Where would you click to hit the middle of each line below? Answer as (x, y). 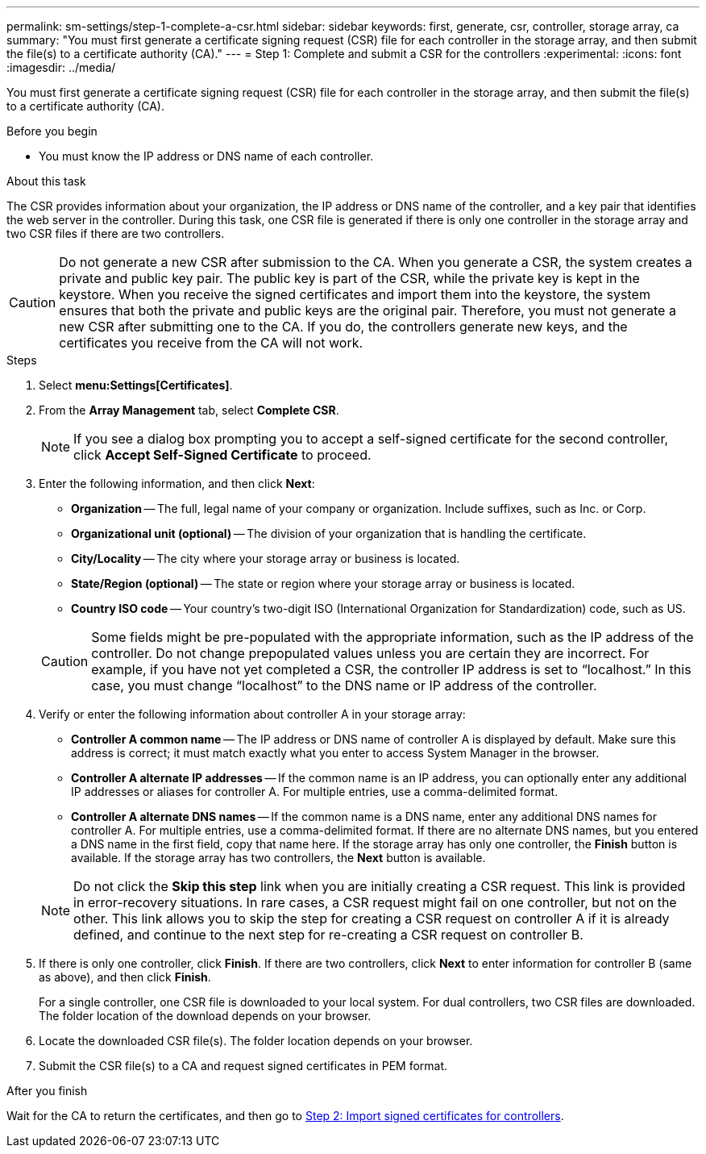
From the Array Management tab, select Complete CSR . (189, 410)
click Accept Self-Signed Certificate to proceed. (222, 455)
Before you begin (52, 131)
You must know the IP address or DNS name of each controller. (206, 156)
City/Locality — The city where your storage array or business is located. (266, 558)
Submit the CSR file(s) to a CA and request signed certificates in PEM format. (243, 1066)
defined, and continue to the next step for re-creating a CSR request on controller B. (328, 935)
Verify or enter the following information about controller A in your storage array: (252, 714)
